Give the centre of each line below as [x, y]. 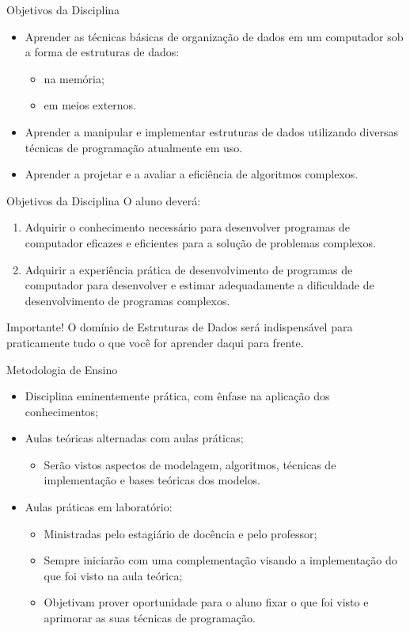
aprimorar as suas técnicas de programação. [150, 618]
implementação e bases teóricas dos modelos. [152, 480]
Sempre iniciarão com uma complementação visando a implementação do [220, 560]
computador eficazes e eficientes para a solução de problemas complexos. [200, 242]
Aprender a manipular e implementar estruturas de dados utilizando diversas [212, 131]
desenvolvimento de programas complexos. [127, 300]
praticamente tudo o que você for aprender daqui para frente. [155, 342]
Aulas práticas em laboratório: [99, 507]
